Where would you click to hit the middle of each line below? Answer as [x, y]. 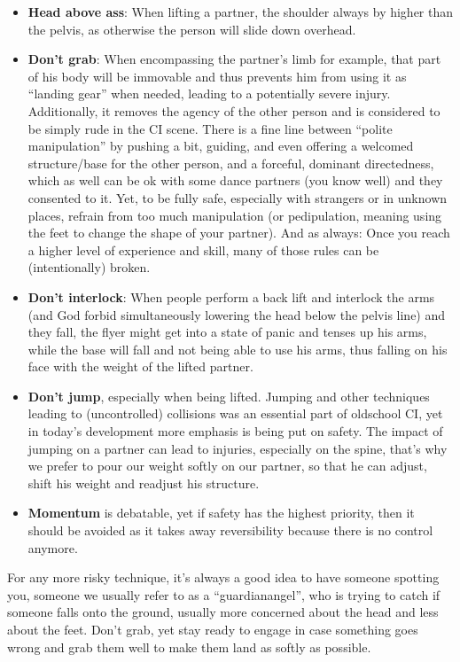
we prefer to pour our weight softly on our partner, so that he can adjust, [227, 466]
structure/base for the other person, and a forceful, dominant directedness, [231, 163]
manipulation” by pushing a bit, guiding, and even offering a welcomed [221, 146]
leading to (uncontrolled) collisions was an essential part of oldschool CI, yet [235, 413]
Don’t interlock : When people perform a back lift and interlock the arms [231, 296]
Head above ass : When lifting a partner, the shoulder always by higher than [241, 12]
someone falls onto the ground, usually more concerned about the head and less [223, 612]
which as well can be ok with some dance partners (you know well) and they [235, 180]
